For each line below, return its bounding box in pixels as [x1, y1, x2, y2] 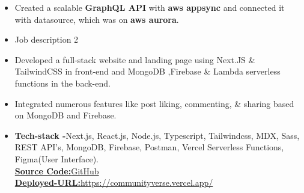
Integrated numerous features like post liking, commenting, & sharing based [14, 97, 294, 109]
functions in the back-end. [14, 76, 111, 89]
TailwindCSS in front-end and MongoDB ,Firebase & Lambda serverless [14, 65, 281, 78]
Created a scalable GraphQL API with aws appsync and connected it [14, 1, 285, 13]
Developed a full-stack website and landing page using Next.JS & [14, 53, 255, 66]
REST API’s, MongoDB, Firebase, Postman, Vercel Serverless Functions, [14, 141, 284, 153]
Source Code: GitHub [14, 164, 99, 177]
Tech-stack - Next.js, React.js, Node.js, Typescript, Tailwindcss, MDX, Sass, [14, 129, 300, 141]
